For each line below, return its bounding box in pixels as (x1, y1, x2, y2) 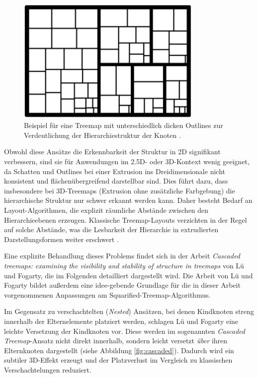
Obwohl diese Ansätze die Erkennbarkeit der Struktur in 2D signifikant (4, 146, 221, 157)
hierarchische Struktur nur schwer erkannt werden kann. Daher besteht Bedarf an (4, 195, 253, 205)
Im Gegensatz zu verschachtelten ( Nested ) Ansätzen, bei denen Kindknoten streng (4, 306, 254, 316)
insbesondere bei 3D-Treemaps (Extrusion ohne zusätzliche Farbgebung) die (4, 185, 235, 195)
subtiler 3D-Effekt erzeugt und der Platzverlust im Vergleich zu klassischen (4, 355, 233, 365)
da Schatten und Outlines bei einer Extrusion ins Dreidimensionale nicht (4, 166, 225, 176)
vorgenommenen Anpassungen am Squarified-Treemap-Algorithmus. (4, 289, 211, 300)
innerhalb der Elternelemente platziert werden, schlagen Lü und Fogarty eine (4, 315, 239, 326)
